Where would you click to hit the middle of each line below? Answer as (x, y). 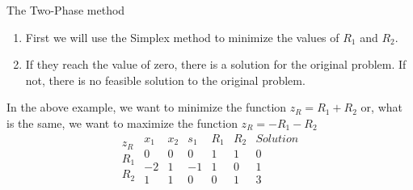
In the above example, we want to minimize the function (147, 107)
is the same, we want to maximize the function (122, 122)
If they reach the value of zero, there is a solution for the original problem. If (216, 64)
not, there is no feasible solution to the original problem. (165, 80)
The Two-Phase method (66, 10)
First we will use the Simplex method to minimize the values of (182, 37)
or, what (381, 107)
